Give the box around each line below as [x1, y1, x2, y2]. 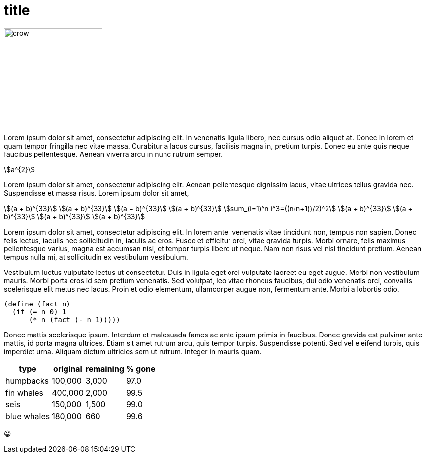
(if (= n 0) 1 [12, 307, 66, 316]
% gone [126, 364, 156, 374]
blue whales [5, 411, 50, 421]
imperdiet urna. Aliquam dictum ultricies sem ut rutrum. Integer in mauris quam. [4, 347, 262, 356]
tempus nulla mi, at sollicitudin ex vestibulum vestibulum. [4, 252, 188, 261]
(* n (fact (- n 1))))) [29, 315, 121, 324]
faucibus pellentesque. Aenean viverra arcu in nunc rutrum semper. [4, 150, 223, 158]
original [53, 364, 82, 374]
